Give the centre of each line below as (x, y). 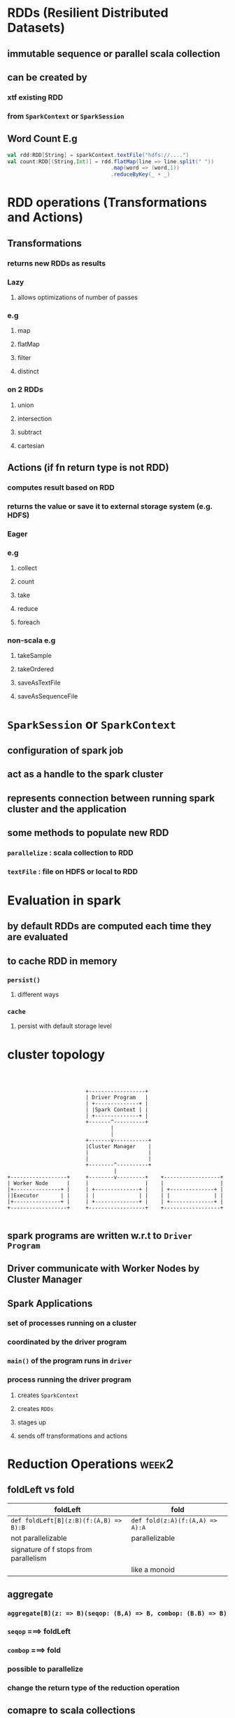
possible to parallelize (45, 1669)
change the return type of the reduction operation (94, 1688)
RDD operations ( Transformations (107, 203)
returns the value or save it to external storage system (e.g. (110, 506)
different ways (38, 995)
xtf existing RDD (35, 97)
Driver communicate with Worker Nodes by (104, 1269)
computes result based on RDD (61, 487)
